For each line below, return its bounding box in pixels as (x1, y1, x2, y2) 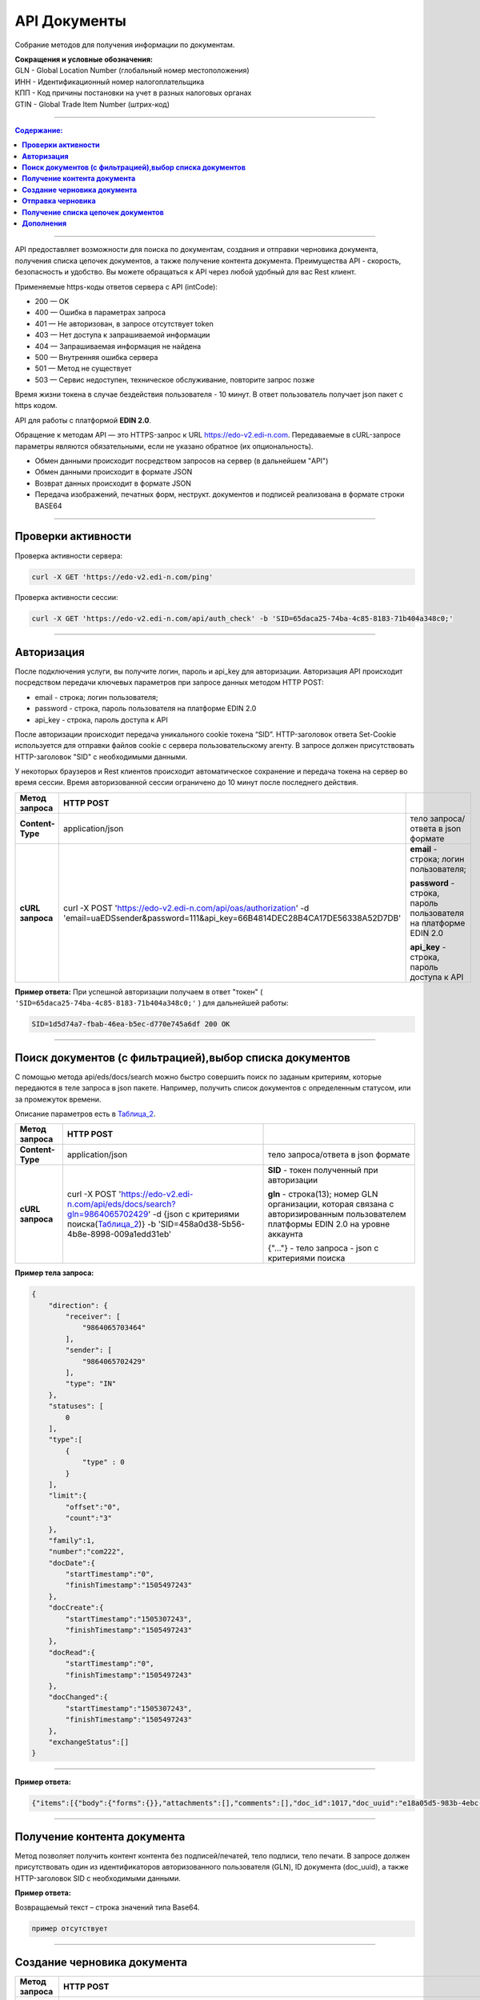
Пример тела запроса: (14, 1268, 94, 1278)
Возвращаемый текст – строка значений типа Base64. (14, 1902, 200, 1912)
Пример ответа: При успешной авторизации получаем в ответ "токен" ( (14, 986, 263, 996)
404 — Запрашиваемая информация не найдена (34, 341, 202, 351)
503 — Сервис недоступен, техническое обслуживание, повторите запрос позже (34, 374, 315, 384)
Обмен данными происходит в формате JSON (34, 467, 193, 477)
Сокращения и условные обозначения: (14, 54, 154, 64)
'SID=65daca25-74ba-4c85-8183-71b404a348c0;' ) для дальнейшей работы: (14, 998, 289, 1008)
